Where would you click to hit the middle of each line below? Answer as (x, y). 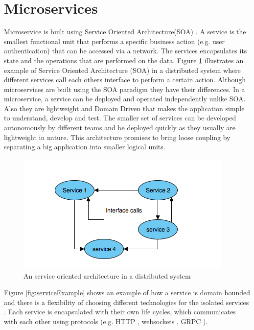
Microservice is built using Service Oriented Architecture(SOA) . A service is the (125, 32)
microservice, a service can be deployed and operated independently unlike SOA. (125, 99)
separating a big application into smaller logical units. (85, 147)
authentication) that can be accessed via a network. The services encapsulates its (126, 51)
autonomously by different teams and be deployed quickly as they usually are (120, 128)
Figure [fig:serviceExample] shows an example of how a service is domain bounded (127, 293)
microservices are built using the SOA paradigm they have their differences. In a (125, 89)
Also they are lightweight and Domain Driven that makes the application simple (124, 108)
